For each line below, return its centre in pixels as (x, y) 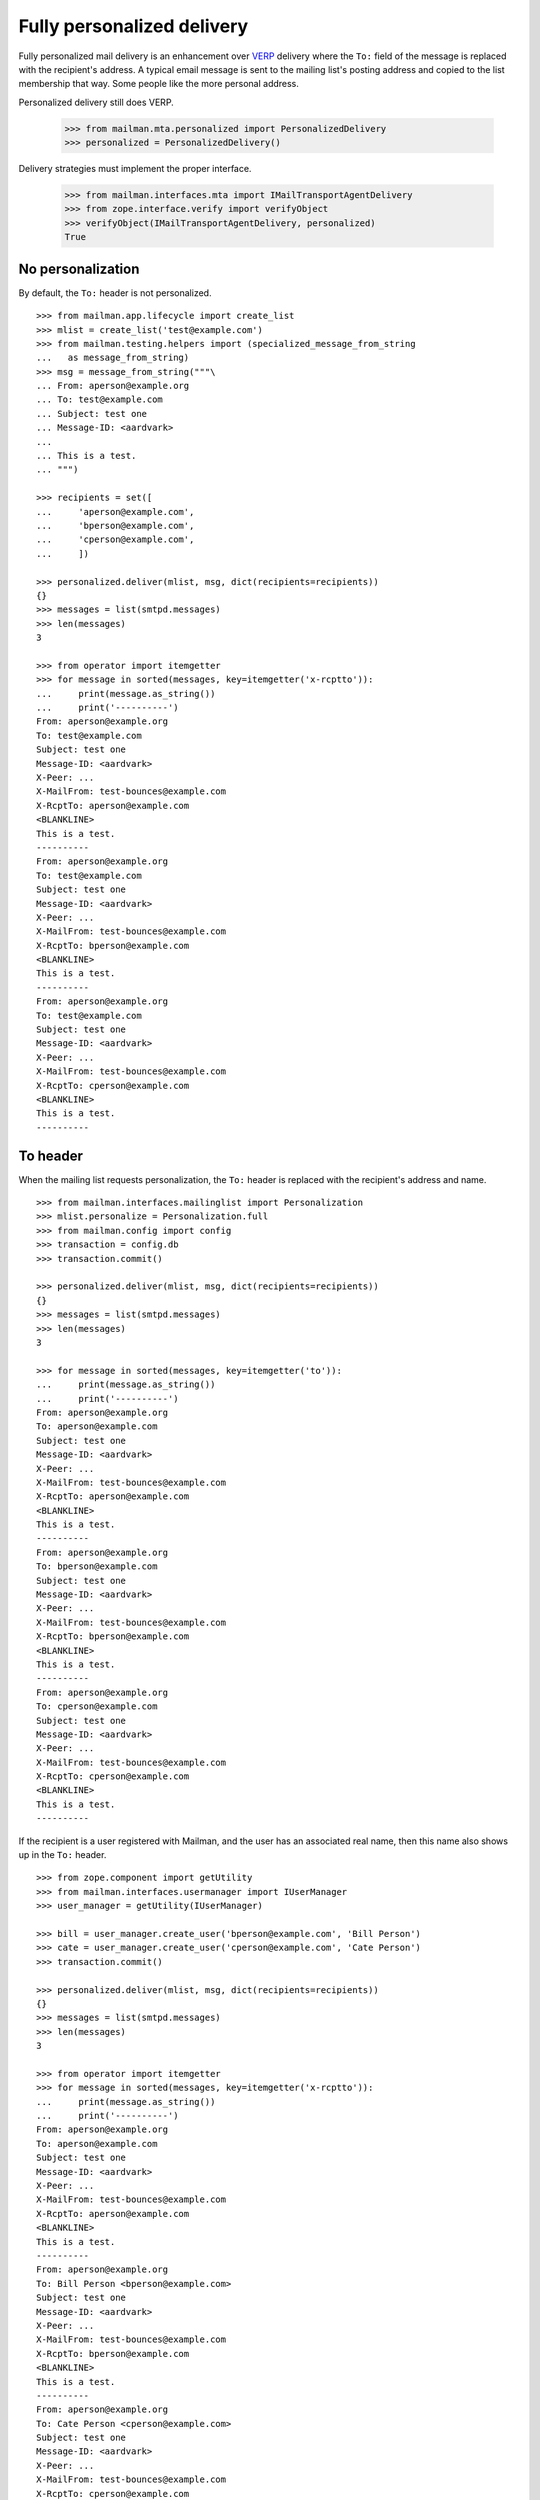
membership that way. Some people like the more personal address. (159, 84)
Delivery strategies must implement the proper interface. (135, 169)
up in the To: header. (62, 1855)
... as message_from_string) (113, 358)
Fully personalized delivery (133, 26)
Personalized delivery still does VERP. (96, 102)
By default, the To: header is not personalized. (115, 292)
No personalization (79, 268)
